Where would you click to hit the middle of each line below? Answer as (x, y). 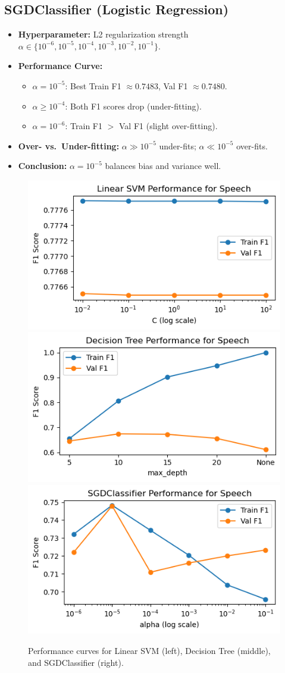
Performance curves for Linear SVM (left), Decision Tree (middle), (149, 651)
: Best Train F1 (93, 85)
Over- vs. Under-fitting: (69, 145)
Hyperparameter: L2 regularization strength (103, 34)
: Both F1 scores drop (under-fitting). (133, 106)
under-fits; (178, 145)
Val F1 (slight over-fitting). (168, 126)
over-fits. (252, 145)
